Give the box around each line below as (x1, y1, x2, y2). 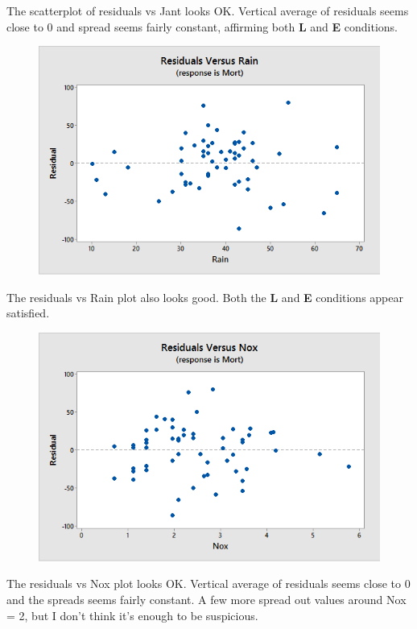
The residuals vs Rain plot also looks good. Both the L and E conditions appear (6, 288, 403, 305)
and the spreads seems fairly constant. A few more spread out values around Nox (6, 590, 407, 607)
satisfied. (6, 304, 50, 321)
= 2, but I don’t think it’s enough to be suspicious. (6, 606, 258, 623)
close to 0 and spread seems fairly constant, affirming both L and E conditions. (6, 18, 398, 35)
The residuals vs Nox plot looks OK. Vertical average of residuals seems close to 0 (6, 575, 411, 592)
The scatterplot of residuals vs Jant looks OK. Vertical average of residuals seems (6, 2, 409, 19)
